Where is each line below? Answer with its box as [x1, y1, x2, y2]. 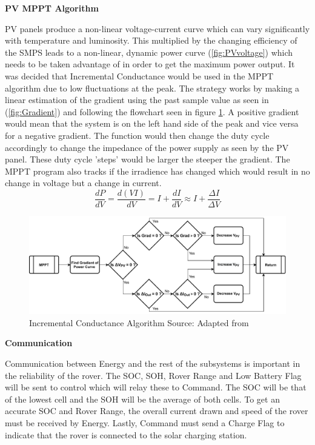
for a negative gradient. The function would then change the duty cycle [5, 129, 270, 141]
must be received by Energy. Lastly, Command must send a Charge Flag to [5, 417, 285, 429]
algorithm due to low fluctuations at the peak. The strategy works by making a [5, 81, 300, 94]
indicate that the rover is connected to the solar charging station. [5, 428, 247, 441]
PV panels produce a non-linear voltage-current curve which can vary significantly [5, 22, 310, 35]
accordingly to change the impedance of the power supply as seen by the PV [5, 141, 289, 153]
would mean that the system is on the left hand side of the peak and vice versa [5, 117, 299, 130]
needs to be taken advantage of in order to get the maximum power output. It [5, 58, 295, 70]
